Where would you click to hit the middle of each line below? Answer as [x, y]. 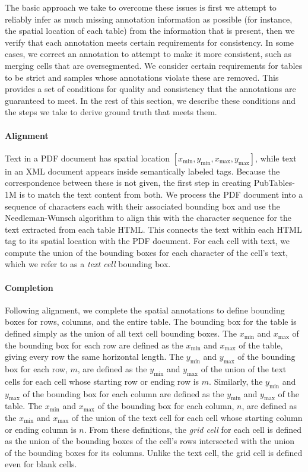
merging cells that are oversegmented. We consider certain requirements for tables [154, 65]
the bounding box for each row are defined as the [94, 345]
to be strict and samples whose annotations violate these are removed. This [142, 77]
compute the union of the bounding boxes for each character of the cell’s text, [147, 252]
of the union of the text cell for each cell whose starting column [187, 418]
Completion [29, 287]
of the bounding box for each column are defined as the [123, 393]
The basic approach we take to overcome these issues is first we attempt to [141, 7]
